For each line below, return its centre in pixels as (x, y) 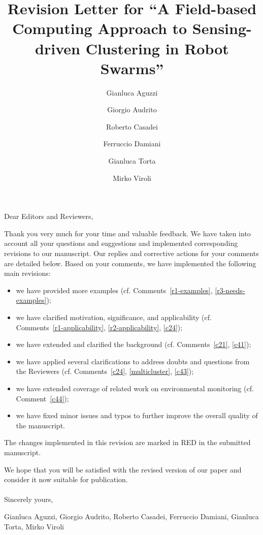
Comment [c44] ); (42, 398)
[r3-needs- (230, 290)
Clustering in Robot (157, 48)
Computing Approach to (100, 28)
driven (58, 48)
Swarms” (132, 68)
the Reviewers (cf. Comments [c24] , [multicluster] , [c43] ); (105, 371)
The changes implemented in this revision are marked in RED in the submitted (127, 442)
